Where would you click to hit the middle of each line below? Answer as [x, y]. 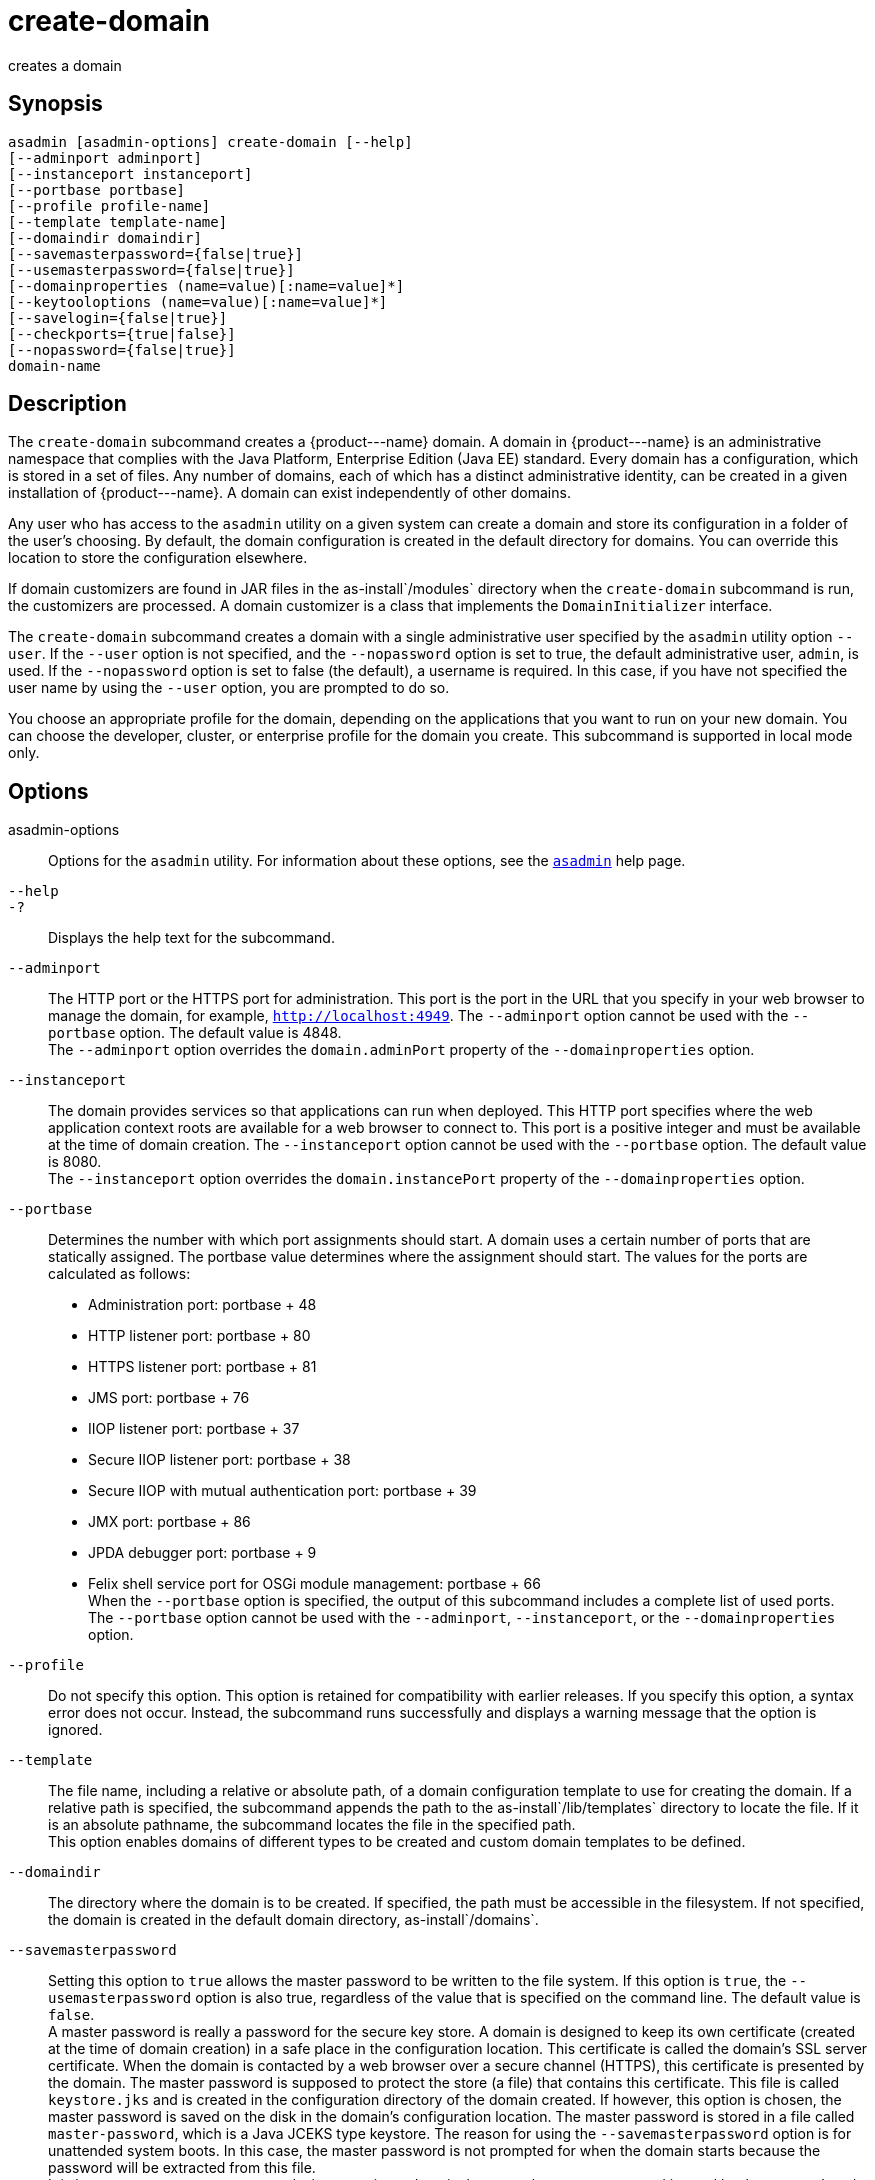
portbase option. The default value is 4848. [195, 1033]
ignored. [75, 1730]
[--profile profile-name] [109, 205]
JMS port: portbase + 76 [169, 1398]
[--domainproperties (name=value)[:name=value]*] [206, 285]
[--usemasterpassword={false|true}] [151, 269]
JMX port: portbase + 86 [169, 1522]
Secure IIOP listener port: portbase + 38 [219, 1460]
